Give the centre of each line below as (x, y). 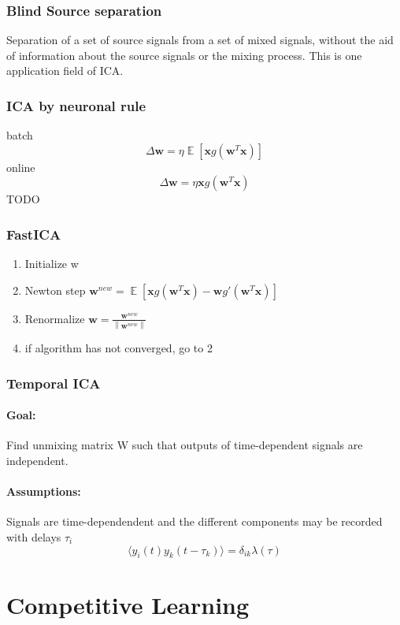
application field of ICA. (65, 71)
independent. (37, 460)
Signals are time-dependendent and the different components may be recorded (194, 521)
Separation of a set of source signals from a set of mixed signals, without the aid (200, 40)
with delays (34, 536)
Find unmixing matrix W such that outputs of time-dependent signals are (185, 445)
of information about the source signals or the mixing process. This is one (184, 55)
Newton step (55, 290)
